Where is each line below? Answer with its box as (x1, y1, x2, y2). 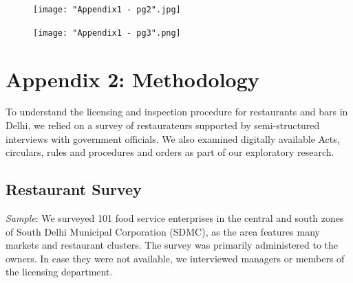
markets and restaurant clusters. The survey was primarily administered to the (6, 238, 339, 252)
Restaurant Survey (6, 179, 142, 200)
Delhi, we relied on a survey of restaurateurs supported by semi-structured (6, 118, 320, 133)
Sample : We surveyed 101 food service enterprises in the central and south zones (6, 211, 344, 225)
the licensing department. (6, 264, 113, 279)
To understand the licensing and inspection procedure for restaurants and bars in (6, 104, 348, 119)
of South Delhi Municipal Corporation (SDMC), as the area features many (6, 224, 320, 238)
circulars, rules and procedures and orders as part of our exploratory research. (6, 145, 334, 159)
